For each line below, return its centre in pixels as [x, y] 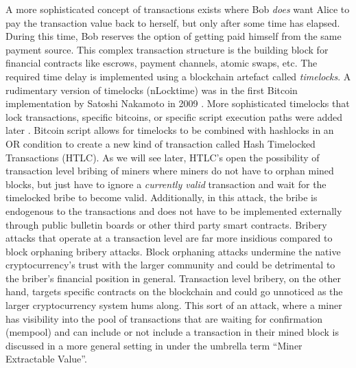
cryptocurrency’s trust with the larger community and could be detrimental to [170, 265]
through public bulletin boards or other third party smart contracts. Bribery [166, 224]
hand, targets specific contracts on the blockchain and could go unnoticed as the [174, 291]
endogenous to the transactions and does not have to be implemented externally [174, 210]
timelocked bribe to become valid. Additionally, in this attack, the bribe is [162, 197]
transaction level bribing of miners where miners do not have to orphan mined [170, 171]
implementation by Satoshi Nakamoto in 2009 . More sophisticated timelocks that [178, 103]
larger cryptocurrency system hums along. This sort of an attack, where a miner [174, 305]
